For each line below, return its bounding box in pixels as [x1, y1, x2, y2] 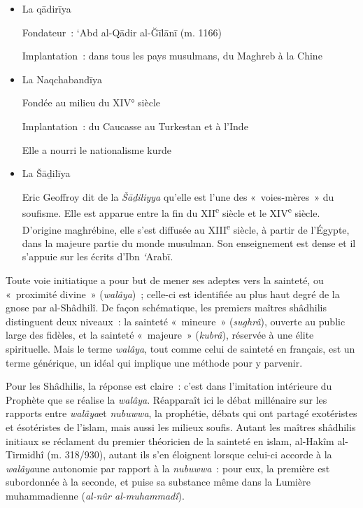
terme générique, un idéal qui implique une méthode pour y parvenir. [6, 355, 303, 369]
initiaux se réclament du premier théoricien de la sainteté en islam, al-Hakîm [6, 433, 334, 448]
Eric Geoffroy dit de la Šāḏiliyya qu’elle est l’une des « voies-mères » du [22, 189, 334, 204]
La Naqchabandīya [22, 71, 102, 86]
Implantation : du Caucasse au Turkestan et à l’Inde [22, 118, 248, 133]
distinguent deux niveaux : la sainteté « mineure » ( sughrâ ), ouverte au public [6, 313, 346, 328]
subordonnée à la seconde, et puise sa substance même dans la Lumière [6, 474, 311, 489]
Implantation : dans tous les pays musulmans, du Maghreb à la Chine [22, 48, 322, 63]
